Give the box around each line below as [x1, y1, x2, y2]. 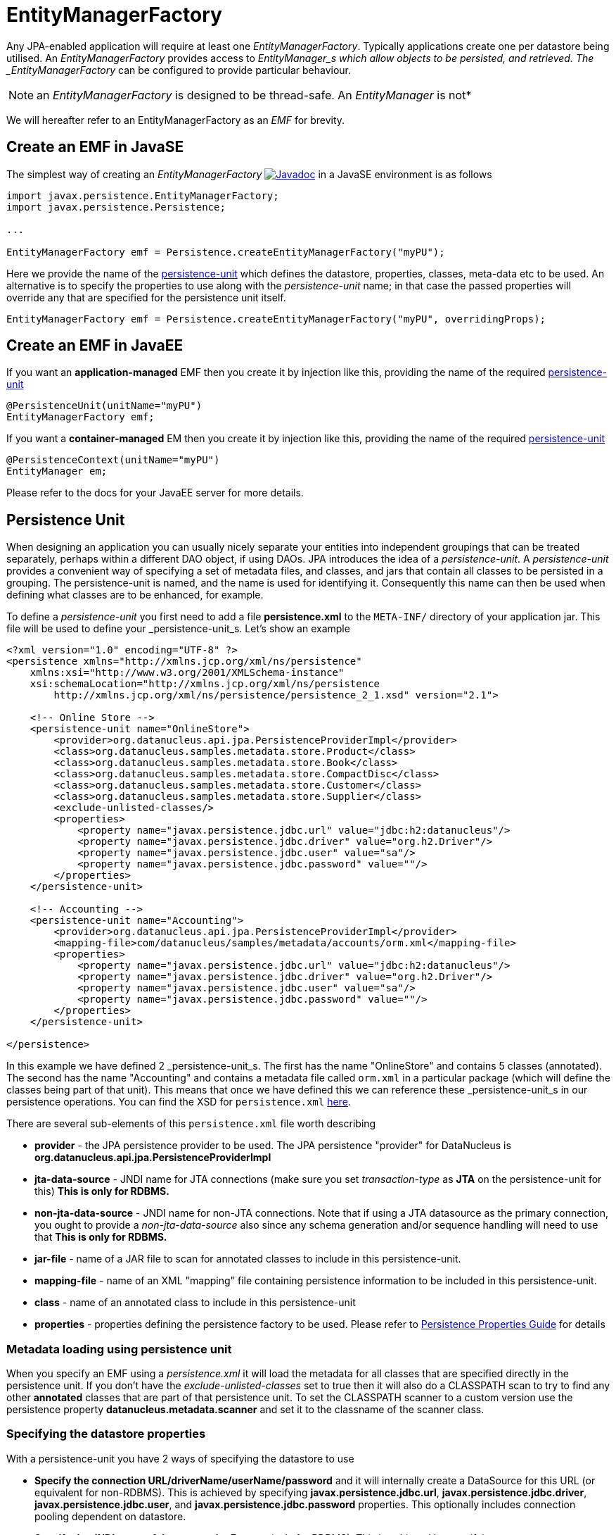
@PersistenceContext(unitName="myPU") [6, 454, 220, 466]
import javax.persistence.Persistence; [6, 201, 226, 213]
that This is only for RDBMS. [34, 1231, 167, 1243]
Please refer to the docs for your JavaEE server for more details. [6, 487, 304, 499]
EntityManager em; [6, 465, 108, 477]
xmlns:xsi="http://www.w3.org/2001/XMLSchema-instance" [30, 667, 345, 679]
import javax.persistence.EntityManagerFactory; [6, 189, 279, 201]
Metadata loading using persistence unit [6, 1341, 232, 1356]
